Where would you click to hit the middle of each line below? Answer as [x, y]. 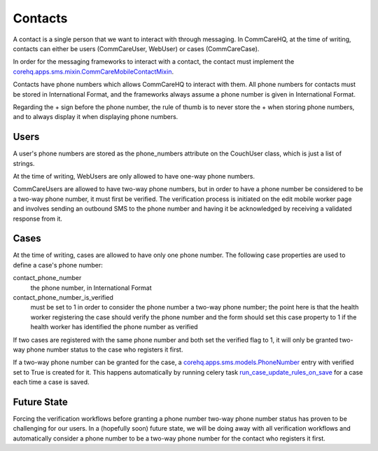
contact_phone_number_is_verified [63, 297]
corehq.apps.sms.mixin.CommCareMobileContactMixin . [93, 71]
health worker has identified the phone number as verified [114, 327]
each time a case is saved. [51, 382]
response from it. [38, 218]
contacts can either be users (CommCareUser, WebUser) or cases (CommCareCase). [136, 48]
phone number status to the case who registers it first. [105, 349]
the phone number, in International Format [91, 288]
